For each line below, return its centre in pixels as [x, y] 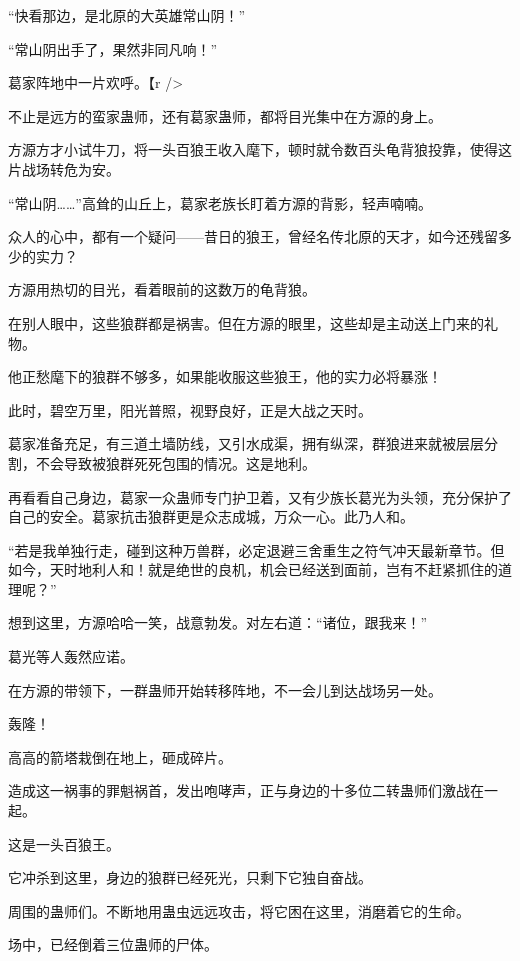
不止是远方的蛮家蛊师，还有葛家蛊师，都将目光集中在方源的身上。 [225, 115]
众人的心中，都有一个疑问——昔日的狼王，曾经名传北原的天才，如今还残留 [253, 236]
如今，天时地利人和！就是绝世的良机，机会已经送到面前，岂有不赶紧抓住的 [253, 569]
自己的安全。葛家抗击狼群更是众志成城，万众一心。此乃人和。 [211, 516]
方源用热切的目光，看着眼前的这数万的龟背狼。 [162, 289]
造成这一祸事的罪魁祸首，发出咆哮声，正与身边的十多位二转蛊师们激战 [239, 790]
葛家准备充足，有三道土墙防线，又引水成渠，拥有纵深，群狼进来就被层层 [246, 443]
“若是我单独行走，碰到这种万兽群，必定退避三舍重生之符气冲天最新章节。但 [256, 549]
